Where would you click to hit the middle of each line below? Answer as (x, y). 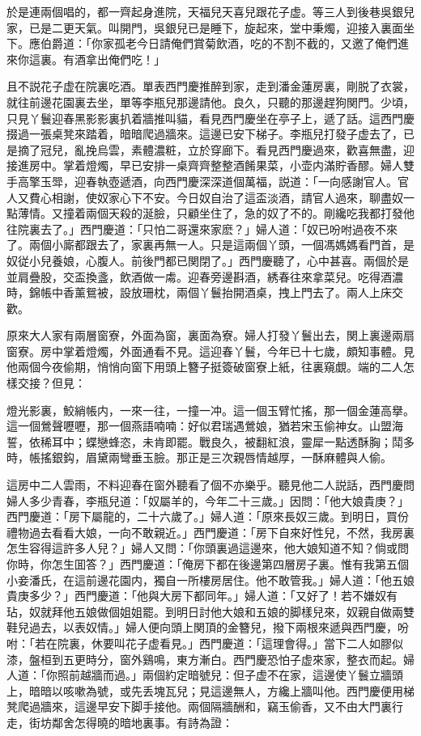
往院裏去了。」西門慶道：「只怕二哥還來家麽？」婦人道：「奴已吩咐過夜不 (196, 228)
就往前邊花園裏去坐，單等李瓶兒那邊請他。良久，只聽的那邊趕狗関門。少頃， (210, 102)
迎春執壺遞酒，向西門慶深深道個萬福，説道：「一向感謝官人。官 (241, 181)
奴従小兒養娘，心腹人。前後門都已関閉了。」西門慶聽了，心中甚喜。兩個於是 (208, 260)
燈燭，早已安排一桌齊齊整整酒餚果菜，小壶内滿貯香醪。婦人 (244, 165)
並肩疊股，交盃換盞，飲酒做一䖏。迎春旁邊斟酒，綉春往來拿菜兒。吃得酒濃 (205, 276)
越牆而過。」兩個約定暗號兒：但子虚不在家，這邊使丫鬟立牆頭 (241, 675)
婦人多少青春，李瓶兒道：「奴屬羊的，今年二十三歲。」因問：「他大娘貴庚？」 (208, 500)
